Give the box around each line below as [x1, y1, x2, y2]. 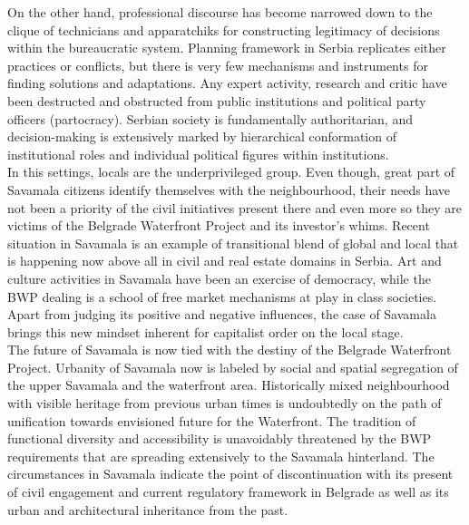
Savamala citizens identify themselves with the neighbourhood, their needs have [7, 180, 451, 199]
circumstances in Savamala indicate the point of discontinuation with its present [7, 464, 454, 483]
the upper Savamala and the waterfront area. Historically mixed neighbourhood [7, 375, 450, 394]
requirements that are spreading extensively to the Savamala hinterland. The [7, 446, 435, 465]
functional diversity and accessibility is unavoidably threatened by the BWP [7, 429, 432, 448]
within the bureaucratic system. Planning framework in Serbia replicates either [7, 38, 446, 57]
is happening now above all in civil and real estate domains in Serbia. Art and [7, 251, 442, 270]
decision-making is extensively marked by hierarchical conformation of [7, 127, 396, 146]
